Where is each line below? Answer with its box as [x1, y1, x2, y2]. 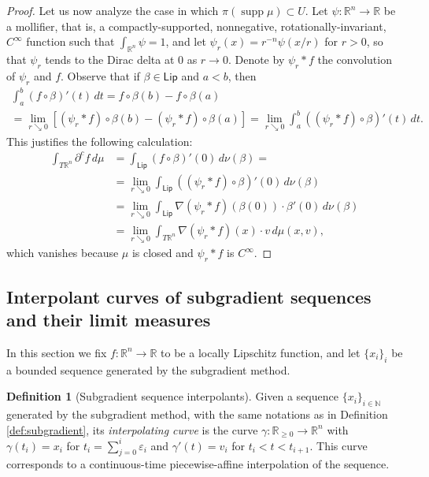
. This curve [309, 437, 368, 453]
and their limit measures [6, 307, 211, 331]
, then [227, 67, 257, 84]
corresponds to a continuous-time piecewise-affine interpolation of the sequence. [6, 456, 390, 472]
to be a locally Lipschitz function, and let [161, 344, 361, 360]
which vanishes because [6, 244, 119, 261]
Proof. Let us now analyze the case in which [6, 2, 219, 18]
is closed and [131, 244, 194, 261]
